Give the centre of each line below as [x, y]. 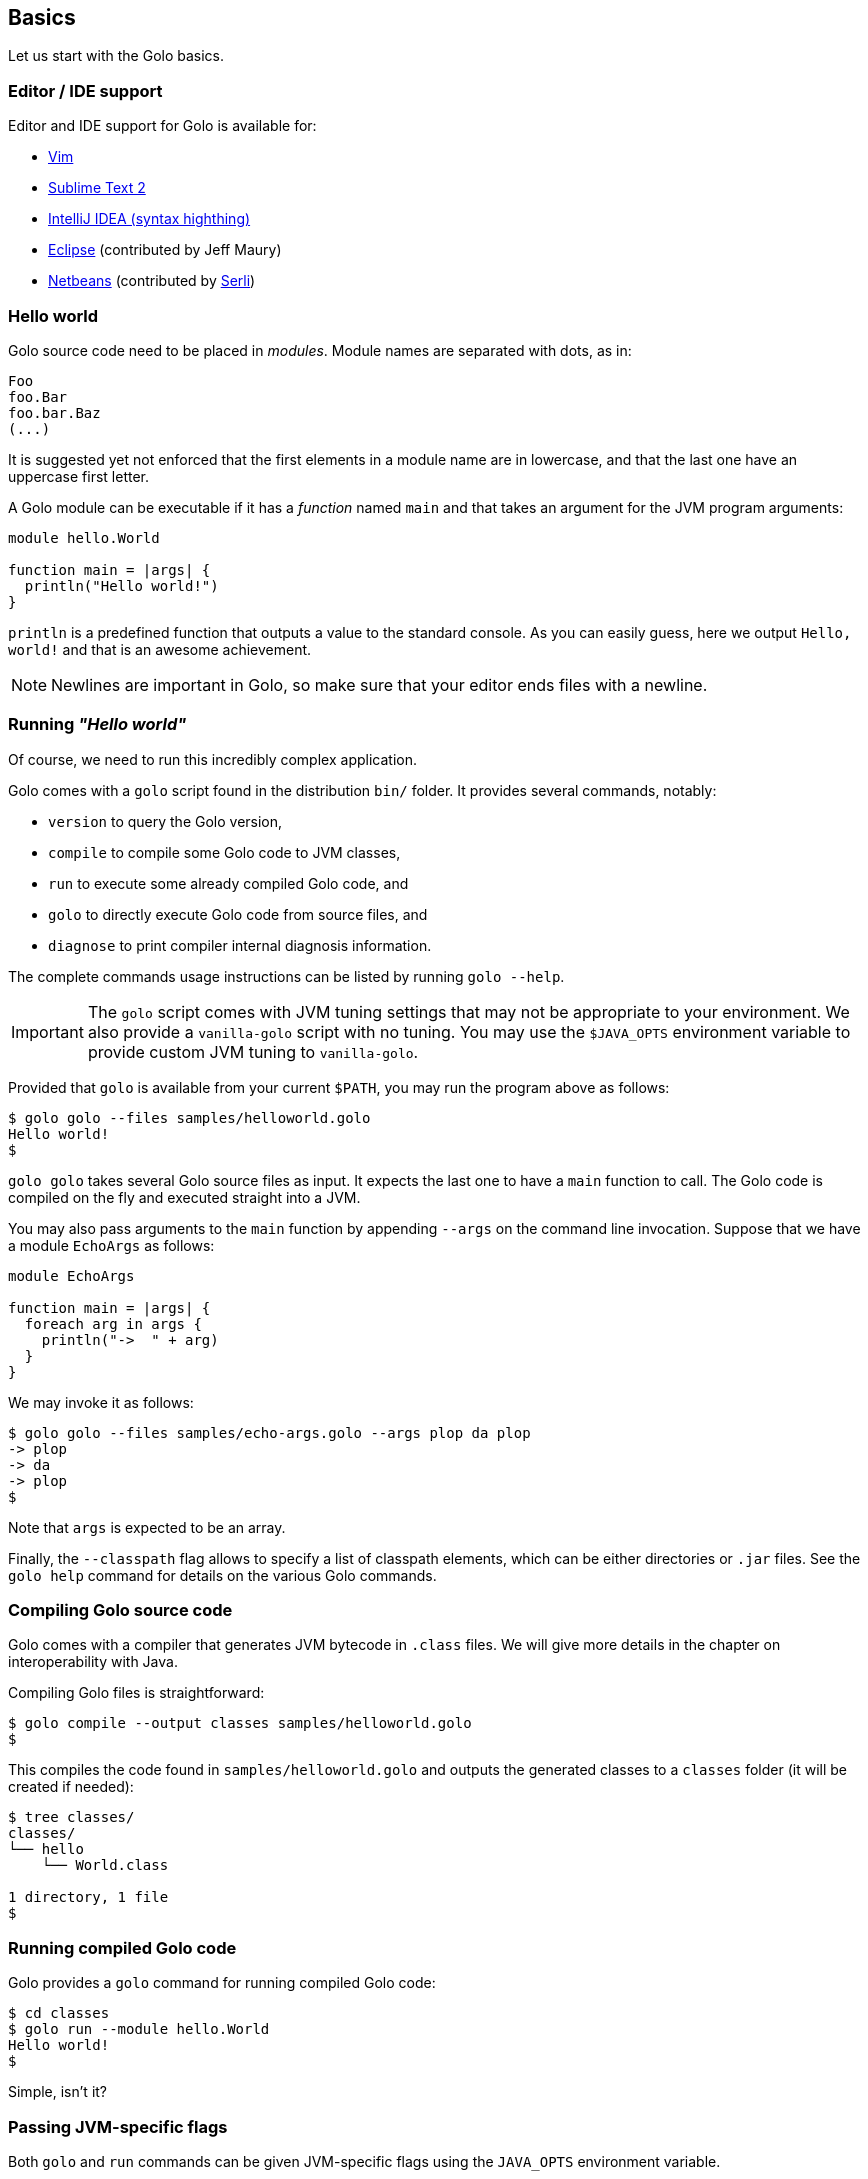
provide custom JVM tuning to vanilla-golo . [253, 1051]
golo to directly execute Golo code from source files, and [238, 914]
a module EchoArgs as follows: [111, 1245]
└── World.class [105, 1865]
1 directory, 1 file [88, 1897]
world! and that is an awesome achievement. [160, 649]
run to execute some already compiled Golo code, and [228, 883]
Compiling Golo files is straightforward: [136, 1693]
